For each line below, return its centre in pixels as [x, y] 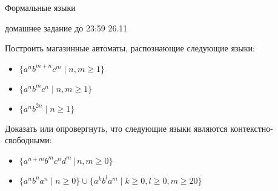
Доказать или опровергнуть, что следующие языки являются [116, 128]
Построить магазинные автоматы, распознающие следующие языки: [130, 48]
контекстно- [252, 128]
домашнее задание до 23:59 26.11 [66, 28]
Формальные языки [40, 7]
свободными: [28, 140]
